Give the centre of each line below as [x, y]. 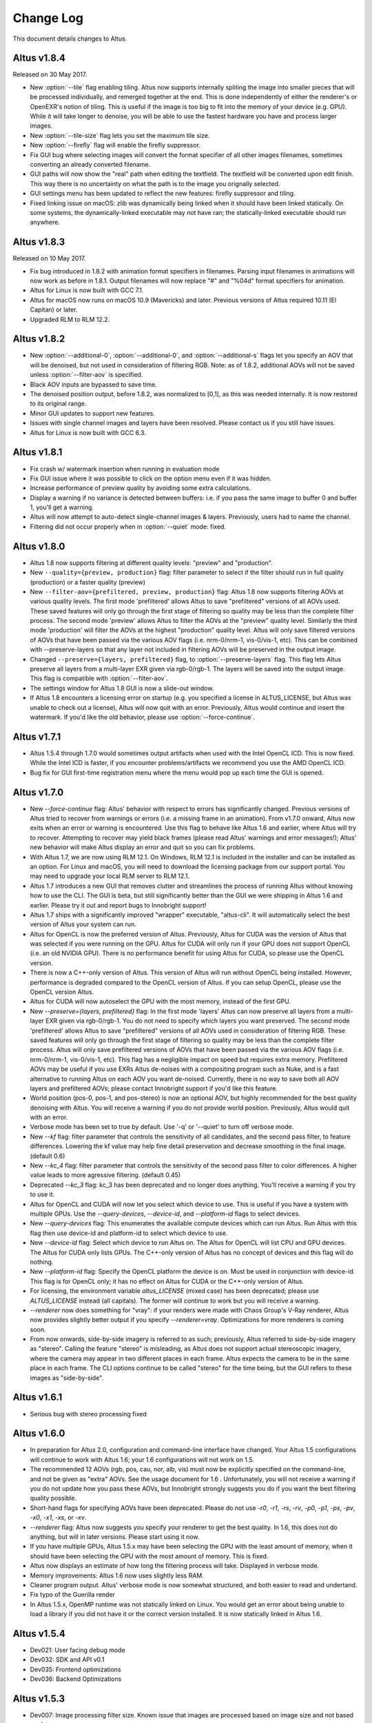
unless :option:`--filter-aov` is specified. [86, 375]
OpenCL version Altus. [62, 992]
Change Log [48, 18]
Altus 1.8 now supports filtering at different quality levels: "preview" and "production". [152, 562]
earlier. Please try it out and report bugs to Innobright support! [118, 905]
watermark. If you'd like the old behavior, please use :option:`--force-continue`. [142, 717]
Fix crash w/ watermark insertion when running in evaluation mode [125, 469]
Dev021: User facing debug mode [77, 1650]
